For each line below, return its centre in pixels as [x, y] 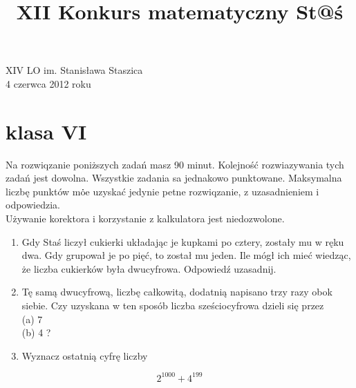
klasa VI [46, 131]
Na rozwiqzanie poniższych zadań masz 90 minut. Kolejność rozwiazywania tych [175, 164]
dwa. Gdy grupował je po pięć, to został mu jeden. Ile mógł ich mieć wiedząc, [186, 255]
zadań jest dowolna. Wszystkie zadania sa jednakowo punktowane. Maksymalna [174, 178]
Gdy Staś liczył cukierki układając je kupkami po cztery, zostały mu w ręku [183, 241]
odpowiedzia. [33, 205]
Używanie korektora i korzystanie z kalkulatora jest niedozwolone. [145, 219]
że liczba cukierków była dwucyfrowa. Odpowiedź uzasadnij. [149, 268]
